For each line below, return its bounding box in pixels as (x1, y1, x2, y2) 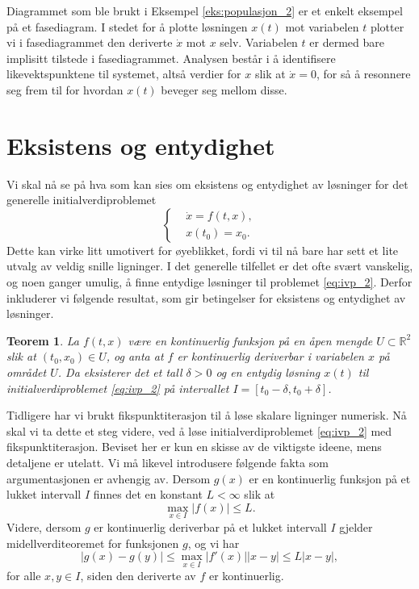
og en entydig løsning (216, 364, 321, 381)
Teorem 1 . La (6, 332, 79, 349)
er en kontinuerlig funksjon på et (249, 470, 411, 487)
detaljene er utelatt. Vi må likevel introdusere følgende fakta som (6, 454, 329, 470)
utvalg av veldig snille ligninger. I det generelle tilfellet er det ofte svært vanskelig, (6, 257, 413, 274)
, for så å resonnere (316, 65, 411, 82)
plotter (370, 18, 404, 35)
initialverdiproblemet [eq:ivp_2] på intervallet (6, 379, 229, 396)
